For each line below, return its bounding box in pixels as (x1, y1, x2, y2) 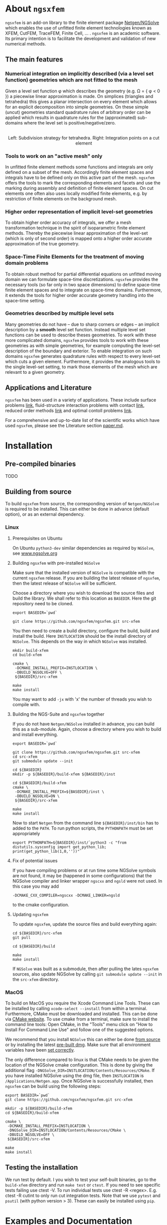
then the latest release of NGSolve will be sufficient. (12, 580, 117, 586)
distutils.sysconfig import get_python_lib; (12, 844, 107, 850)
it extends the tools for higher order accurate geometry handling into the (5, 292, 154, 298)
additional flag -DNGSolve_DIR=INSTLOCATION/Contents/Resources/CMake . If (5, 1068, 155, 1074)
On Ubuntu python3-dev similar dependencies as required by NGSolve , (12, 545, 155, 551)
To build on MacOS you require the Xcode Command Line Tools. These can (5, 1000, 160, 1006)
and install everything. (12, 731, 58, 737)
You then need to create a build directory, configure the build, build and (12, 628, 160, 634)
